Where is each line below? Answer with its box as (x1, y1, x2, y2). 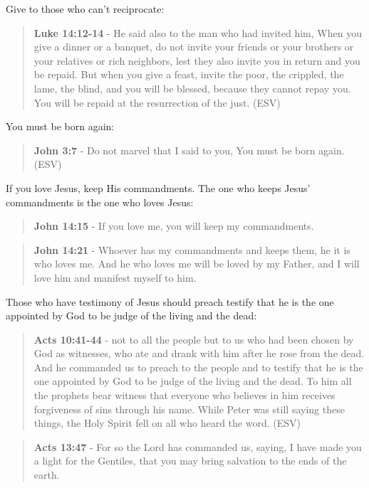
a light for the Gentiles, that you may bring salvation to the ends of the (33, 453, 347, 468)
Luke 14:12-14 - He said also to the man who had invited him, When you (33, 25, 362, 40)
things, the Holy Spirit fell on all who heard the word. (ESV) (33, 415, 301, 430)
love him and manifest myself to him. (33, 270, 197, 285)
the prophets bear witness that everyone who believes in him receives (33, 388, 336, 403)
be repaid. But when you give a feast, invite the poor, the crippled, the (33, 67, 344, 82)
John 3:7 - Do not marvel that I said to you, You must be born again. (33, 142, 345, 157)
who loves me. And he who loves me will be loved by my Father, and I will (33, 256, 360, 271)
